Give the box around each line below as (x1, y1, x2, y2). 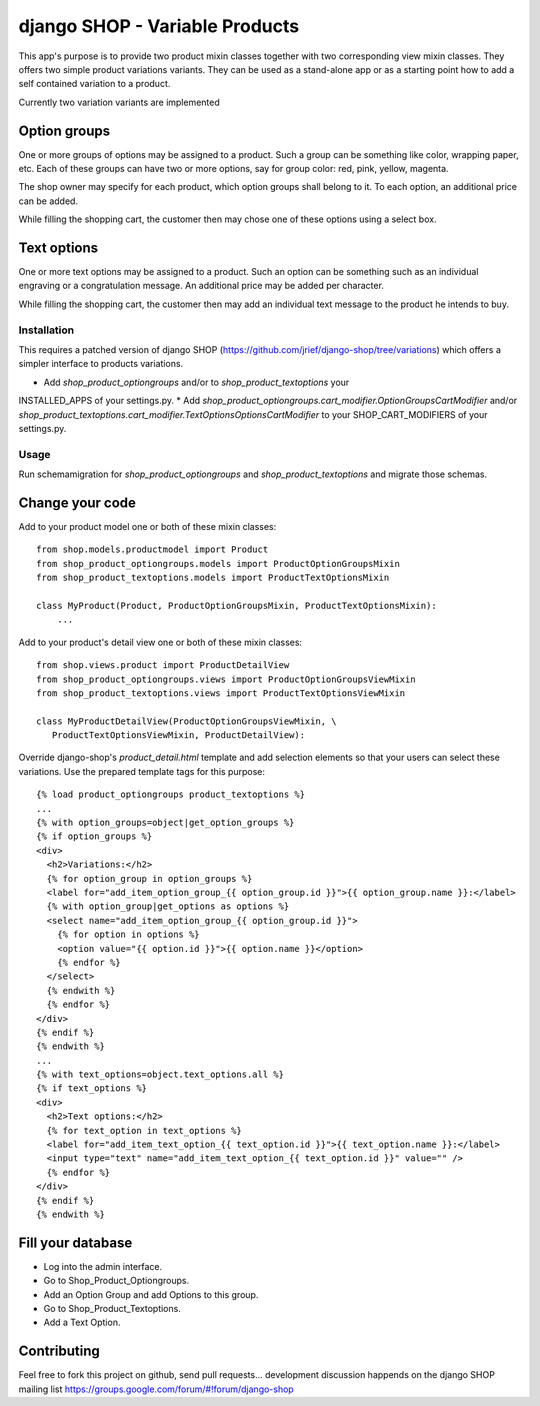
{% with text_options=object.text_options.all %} (36, 1069, 285, 1080)
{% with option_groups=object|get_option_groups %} (36, 817, 295, 829)
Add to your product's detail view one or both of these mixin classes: (18, 636, 303, 648)
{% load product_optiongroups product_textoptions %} (36, 789, 305, 800)
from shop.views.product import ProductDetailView (36, 660, 290, 671)
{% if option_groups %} (36, 831, 153, 842)
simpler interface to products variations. (18, 358, 184, 370)
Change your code (18, 494, 137, 511)
